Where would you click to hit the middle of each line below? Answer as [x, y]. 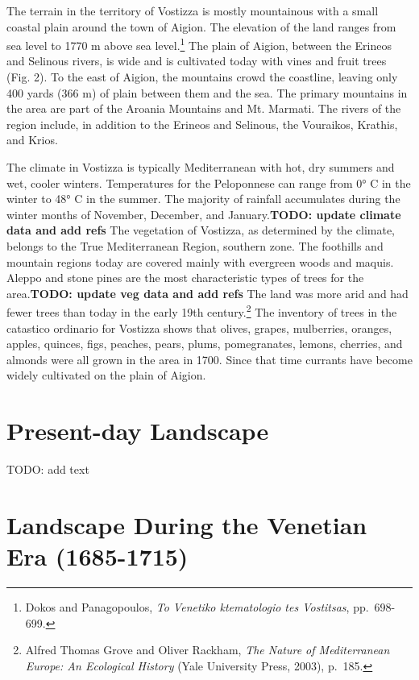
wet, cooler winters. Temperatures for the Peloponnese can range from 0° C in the [209, 182]
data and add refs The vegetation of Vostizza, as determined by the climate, [201, 230]
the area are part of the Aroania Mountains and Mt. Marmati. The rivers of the [204, 108]
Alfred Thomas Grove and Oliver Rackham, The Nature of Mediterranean [207, 650]
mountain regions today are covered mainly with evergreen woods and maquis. [200, 261]
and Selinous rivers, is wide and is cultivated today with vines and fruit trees [197, 61]
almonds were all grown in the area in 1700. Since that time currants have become [209, 359]
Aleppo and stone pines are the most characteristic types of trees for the [185, 278]
